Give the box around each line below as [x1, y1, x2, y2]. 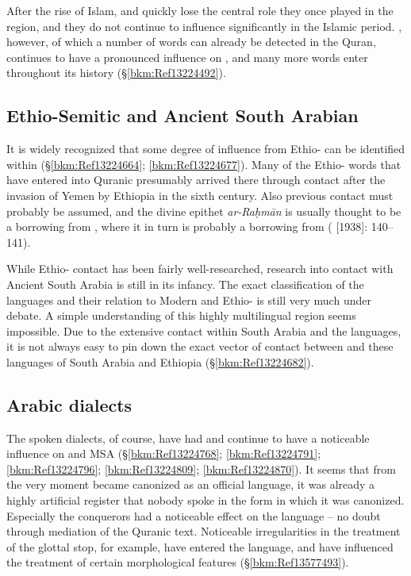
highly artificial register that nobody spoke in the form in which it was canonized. [6, 492, 405, 509]
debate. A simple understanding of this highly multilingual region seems [6, 307, 356, 324]
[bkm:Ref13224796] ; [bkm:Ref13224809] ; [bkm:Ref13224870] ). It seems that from [6, 460, 396, 477]
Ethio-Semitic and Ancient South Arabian [6, 103, 359, 128]
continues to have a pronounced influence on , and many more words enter [6, 48, 368, 65]
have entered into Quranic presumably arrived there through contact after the [6, 171, 386, 188]
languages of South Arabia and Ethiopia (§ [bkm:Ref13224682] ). [6, 353, 314, 370]
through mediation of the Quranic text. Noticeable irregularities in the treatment [6, 523, 401, 540]
